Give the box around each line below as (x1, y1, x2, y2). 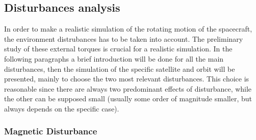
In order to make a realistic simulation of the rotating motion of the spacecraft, (4, 23, 252, 34)
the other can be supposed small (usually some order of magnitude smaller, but (4, 93, 252, 104)
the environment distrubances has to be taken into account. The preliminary (4, 33, 243, 44)
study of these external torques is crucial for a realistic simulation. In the (4, 43, 233, 54)
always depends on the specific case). (4, 103, 119, 114)
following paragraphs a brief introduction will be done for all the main (4, 53, 224, 64)
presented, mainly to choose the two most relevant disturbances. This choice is (4, 73, 249, 84)
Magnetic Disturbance (4, 125, 97, 137)
